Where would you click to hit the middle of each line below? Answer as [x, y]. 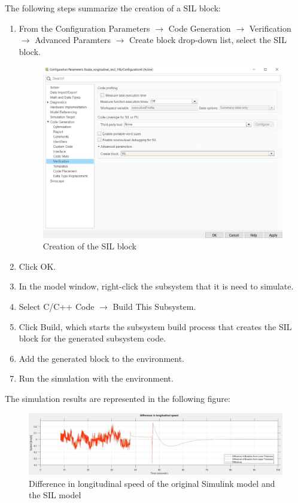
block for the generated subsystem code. [92, 338]
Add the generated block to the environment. [101, 358]
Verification [270, 28]
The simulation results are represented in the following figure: [118, 398]
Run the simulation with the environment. [96, 378]
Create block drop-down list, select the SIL [208, 40]
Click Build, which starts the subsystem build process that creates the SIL [155, 326]
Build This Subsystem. [154, 306]
